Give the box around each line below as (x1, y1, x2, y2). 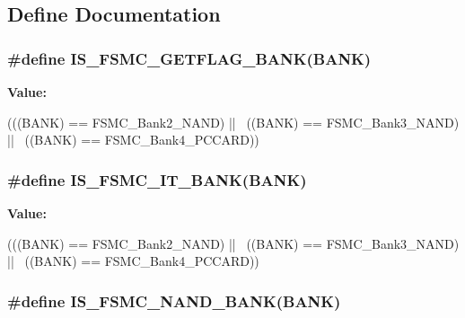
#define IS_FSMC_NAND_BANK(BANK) (7, 289, 341, 312)
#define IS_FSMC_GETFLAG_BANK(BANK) (7, 47, 372, 69)
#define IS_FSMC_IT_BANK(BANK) (7, 168, 307, 190)
